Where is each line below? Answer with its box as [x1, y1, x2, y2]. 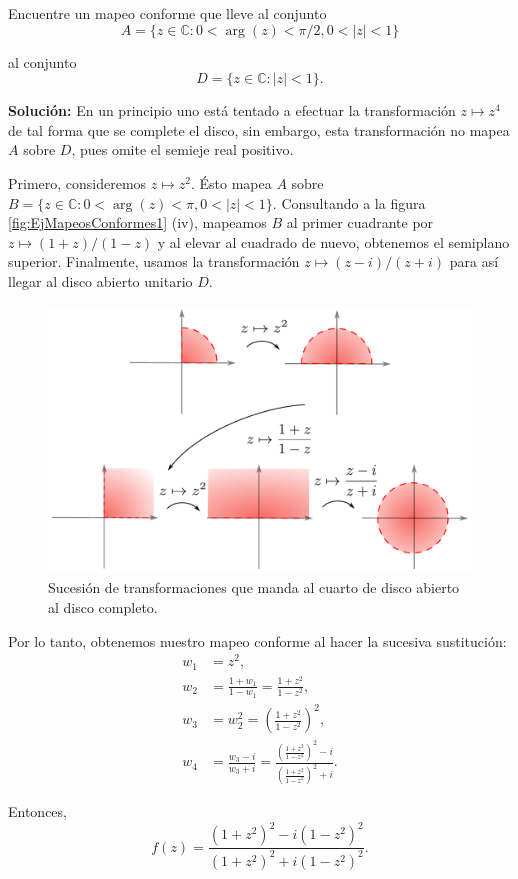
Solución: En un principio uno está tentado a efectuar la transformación [8, 100, 456, 121]
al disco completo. [48, 597, 158, 618]
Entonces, [8, 801, 67, 822]
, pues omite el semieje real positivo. [71, 139, 294, 160]
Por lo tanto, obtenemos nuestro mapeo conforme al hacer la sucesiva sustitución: [8, 630, 507, 651]
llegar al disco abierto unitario [8, 270, 193, 291]
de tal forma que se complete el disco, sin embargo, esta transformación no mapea [8, 119, 510, 140]
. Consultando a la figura [272, 192, 426, 213]
